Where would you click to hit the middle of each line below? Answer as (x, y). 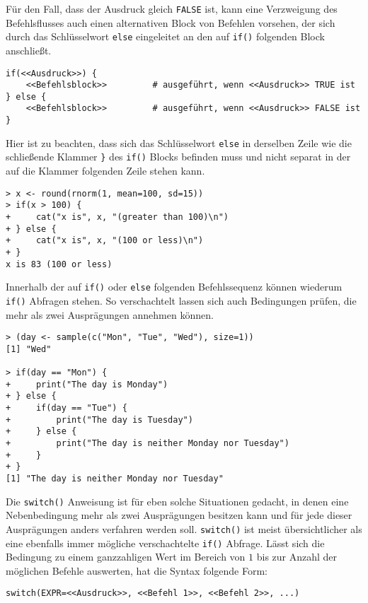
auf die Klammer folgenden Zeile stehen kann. (105, 171)
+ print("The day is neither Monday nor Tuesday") (148, 444)
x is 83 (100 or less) (59, 264)
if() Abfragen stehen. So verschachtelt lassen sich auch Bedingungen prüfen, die (181, 300)
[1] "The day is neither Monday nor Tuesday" (115, 479)
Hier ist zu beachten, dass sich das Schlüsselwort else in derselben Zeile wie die (179, 142)
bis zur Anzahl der (297, 557)
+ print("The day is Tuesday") (99, 420)
